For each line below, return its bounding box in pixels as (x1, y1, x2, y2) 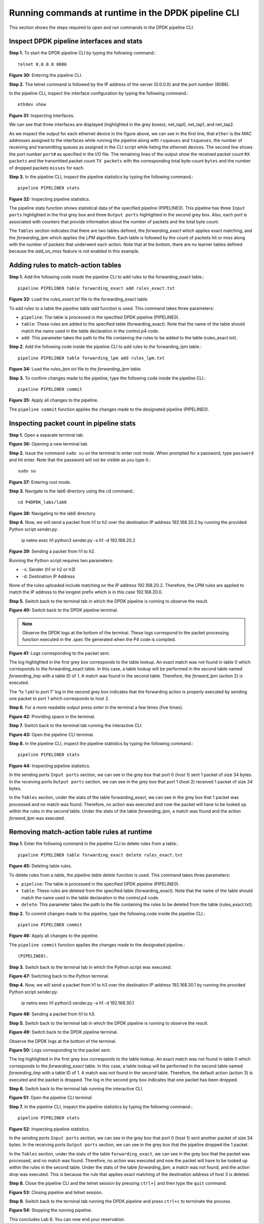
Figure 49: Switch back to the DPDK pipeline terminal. (9, 1029, 118, 1035)
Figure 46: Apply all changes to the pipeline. (9, 933, 99, 939)
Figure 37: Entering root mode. (9, 479, 71, 485)
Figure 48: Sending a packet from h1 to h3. (9, 1011, 95, 1017)
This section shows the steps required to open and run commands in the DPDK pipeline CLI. (9, 24, 195, 30)
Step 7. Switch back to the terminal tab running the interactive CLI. (9, 723, 143, 729)
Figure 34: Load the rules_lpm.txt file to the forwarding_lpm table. (9, 366, 142, 372)
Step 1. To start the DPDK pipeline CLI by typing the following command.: (9, 50, 156, 56)
